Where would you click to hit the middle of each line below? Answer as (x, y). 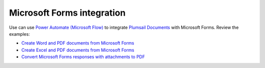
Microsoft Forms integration (67, 13)
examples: (20, 34)
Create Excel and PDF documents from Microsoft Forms (78, 50)
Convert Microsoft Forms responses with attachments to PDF (83, 57)
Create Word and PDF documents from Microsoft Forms (78, 43)
